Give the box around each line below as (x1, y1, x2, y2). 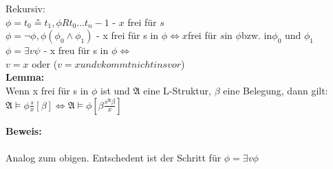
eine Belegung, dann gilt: (223, 83, 328, 97)
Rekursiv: (6, 1, 45, 15)
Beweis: (6, 123, 42, 138)
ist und (100, 83, 130, 97)
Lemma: (6, 70, 45, 84)
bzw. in (241, 28, 272, 42)
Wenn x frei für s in (6, 83, 89, 97)
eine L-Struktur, (143, 83, 211, 97)
